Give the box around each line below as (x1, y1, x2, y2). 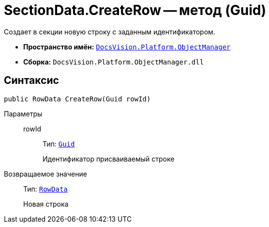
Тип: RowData (23, 184, 68, 193)
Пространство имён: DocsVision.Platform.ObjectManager (23, 42, 231, 51)
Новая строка (23, 199, 69, 208)
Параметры (4, 109, 43, 118)
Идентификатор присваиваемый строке (43, 154, 175, 163)
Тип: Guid (43, 139, 75, 148)
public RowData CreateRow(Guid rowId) (4, 95, 151, 103)
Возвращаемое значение (4, 169, 87, 178)
